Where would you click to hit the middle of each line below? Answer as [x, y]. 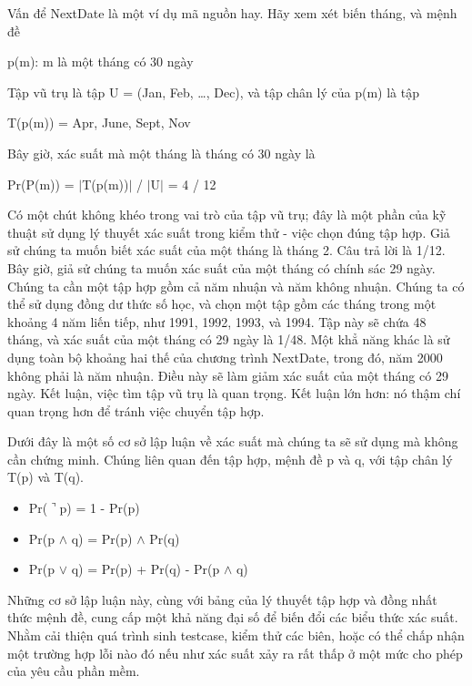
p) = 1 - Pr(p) [100, 508]
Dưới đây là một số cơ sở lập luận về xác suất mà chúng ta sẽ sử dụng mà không [233, 441]
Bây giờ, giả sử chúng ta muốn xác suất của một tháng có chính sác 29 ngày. [221, 267]
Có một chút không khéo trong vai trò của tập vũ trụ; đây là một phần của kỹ [227, 215]
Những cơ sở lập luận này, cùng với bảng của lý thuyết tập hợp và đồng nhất [222, 599]
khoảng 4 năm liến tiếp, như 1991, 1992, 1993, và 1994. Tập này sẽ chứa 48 [217, 321]
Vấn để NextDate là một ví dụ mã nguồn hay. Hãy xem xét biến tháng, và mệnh [232, 13]
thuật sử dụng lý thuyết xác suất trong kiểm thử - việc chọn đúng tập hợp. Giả [229, 232]
